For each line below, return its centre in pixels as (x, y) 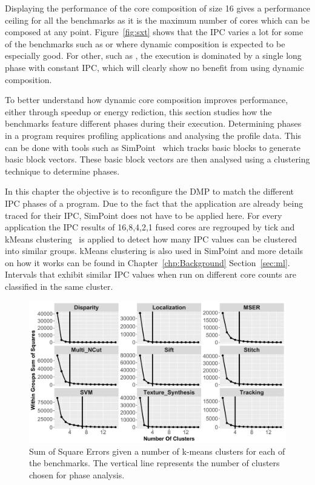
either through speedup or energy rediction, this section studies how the (138, 111)
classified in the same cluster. (59, 286)
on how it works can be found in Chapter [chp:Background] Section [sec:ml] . (148, 262)
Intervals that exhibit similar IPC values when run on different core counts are (151, 274)
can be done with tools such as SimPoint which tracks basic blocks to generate (153, 147)
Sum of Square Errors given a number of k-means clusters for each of (157, 451)
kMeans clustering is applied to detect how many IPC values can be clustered (151, 239)
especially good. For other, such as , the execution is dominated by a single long (153, 55)
